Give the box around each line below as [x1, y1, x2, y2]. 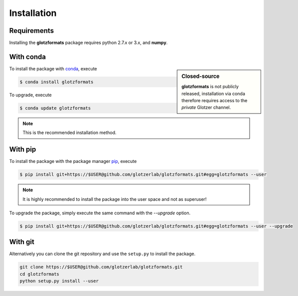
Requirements [9, 26, 54, 35]
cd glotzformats [19, 271, 60, 277]
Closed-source [181, 73, 220, 80]
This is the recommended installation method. [22, 130, 117, 136]
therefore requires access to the [181, 98, 248, 104]
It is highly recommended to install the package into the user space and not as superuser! [22, 196, 207, 202]
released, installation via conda [181, 90, 245, 97]
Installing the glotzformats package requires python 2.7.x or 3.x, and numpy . [9, 40, 168, 46]
